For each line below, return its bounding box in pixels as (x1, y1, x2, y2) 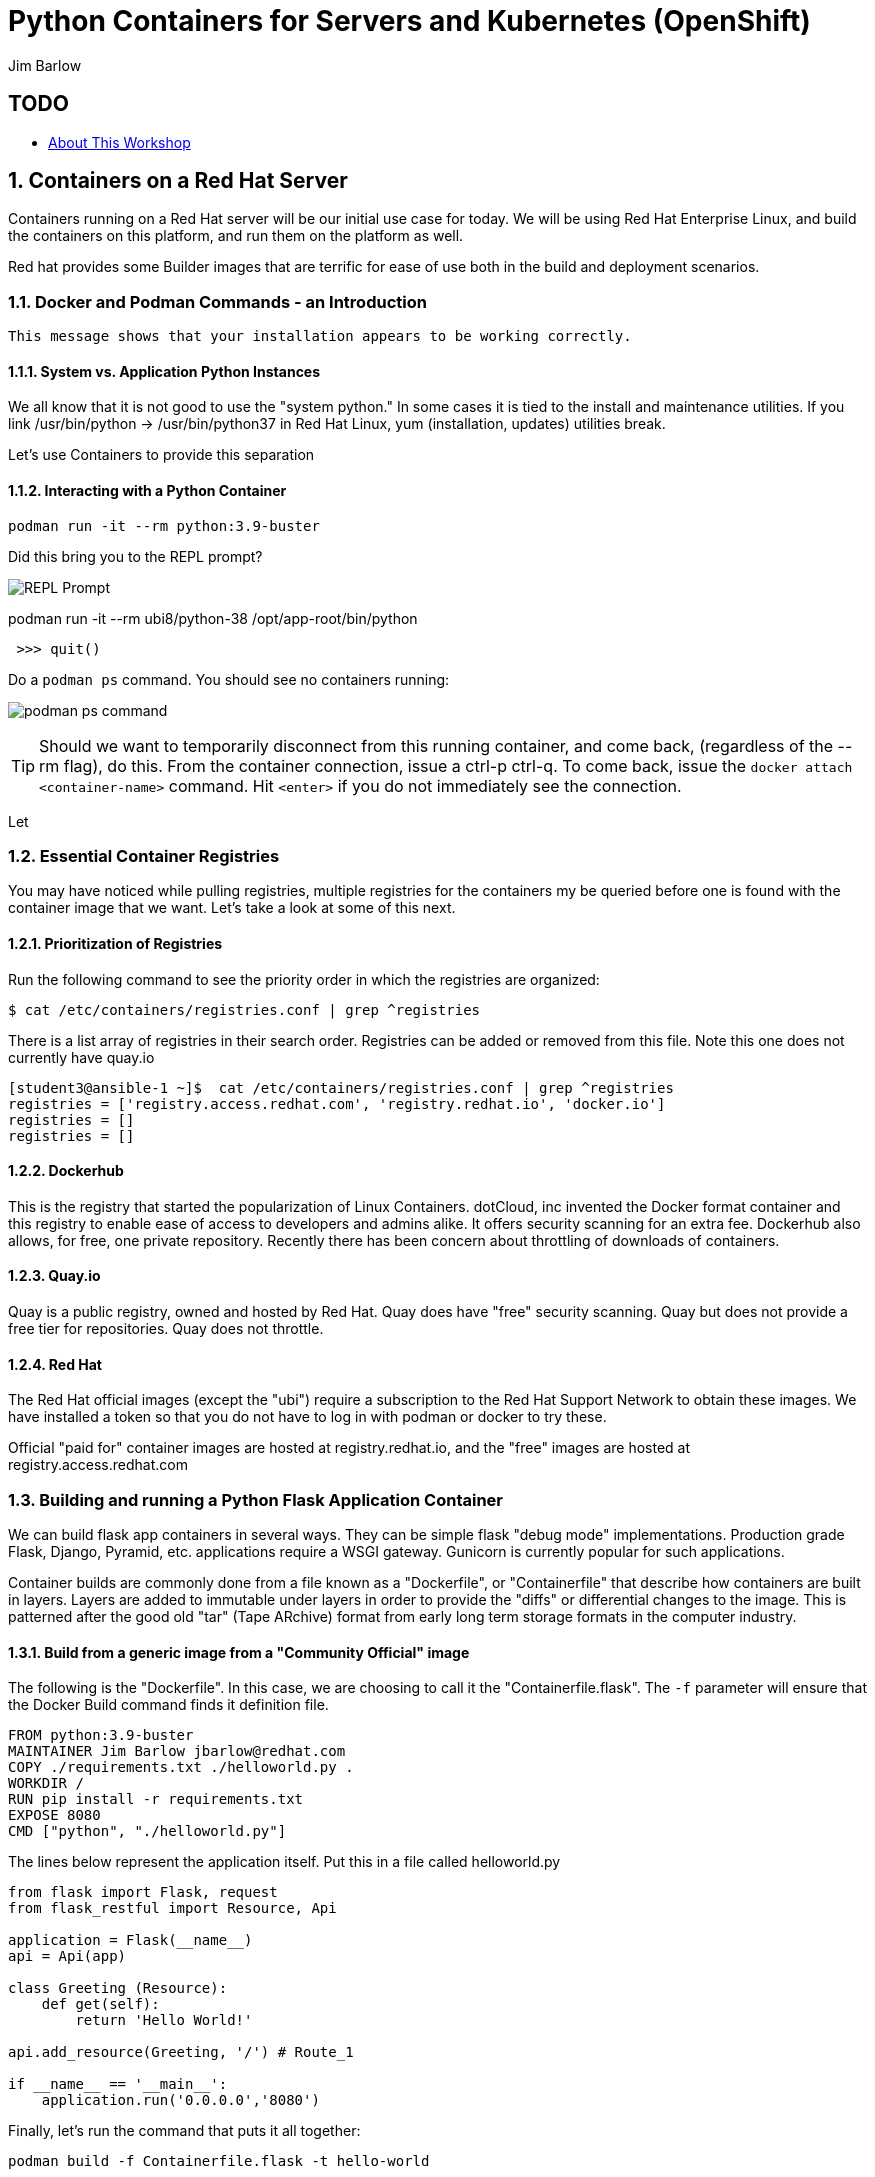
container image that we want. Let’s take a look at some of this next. (8, 899, 456, 917)
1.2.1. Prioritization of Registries (8, 934, 223, 952)
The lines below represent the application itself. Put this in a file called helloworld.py (8, 1853, 561, 1871)
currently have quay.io (8, 1048, 155, 1066)
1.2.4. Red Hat (8, 1355, 102, 1373)
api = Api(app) (8, 1948, 127, 1965)
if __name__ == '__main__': (8, 2076, 228, 2093)
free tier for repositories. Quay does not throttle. (8, 1320, 324, 1338)
